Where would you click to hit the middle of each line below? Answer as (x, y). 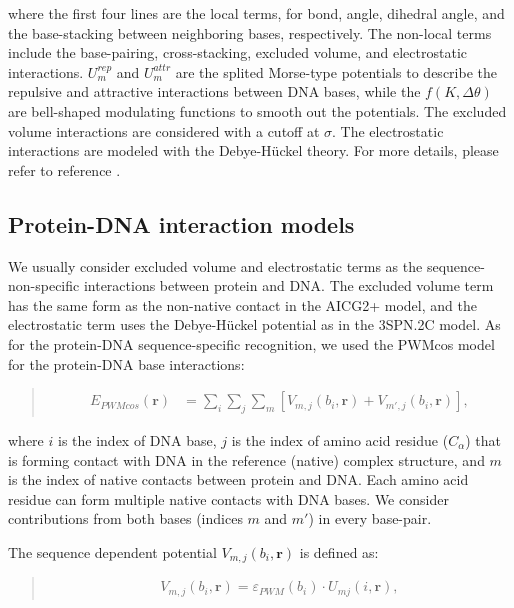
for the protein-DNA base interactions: (126, 363)
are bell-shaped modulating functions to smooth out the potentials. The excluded (257, 110)
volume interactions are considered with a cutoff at (164, 130)
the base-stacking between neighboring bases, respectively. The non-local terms (250, 32)
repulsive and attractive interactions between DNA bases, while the (214, 91)
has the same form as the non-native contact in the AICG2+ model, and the (242, 304)
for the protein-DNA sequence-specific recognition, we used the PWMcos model (251, 343)
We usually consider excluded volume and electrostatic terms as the (215, 265)
